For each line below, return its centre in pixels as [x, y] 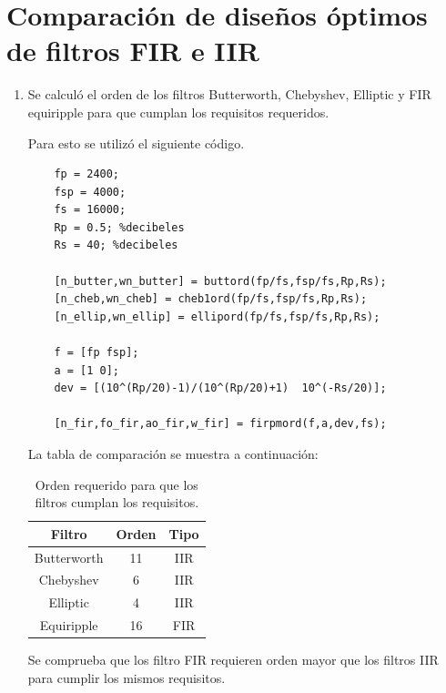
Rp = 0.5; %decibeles [119, 227]
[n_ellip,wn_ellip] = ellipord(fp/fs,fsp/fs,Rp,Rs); [217, 316]
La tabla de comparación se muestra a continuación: [173, 454]
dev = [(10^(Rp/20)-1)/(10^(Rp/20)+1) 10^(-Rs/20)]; [220, 388]
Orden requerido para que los [117, 484]
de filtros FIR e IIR [133, 51]
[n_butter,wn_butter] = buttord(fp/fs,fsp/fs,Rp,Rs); [220, 281]
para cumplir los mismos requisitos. [127, 677]
